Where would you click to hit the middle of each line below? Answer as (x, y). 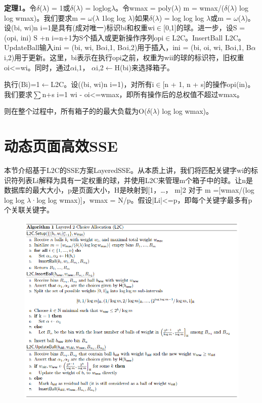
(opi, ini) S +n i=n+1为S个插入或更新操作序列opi (84, 37)
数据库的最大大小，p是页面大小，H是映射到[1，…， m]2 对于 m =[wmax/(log (129, 190)
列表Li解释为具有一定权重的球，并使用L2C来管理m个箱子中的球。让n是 (135, 180)
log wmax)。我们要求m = (45, 17)
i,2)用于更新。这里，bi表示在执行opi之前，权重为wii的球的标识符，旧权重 (124, 57)
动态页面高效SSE (61, 146)
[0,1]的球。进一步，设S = (204, 28)
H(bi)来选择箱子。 (144, 67)
